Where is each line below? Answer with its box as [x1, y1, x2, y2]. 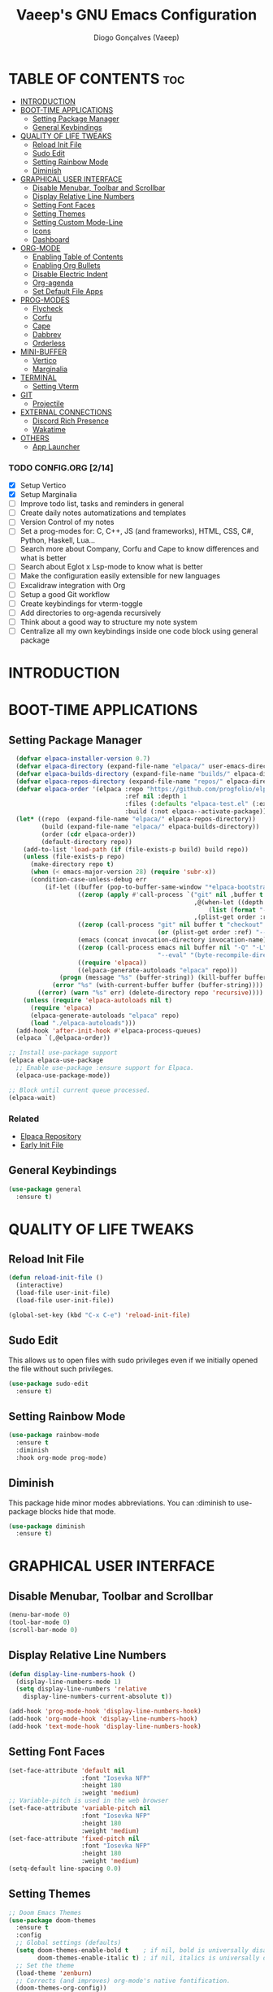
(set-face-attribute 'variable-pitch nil [8, 1804, 151, 1812]
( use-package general [8, 1184, 82, 1193]
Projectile [32, 398, 65, 408]
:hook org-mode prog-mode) [15, 1453, 107, 1462]
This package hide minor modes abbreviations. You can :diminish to [8, 1497, 236, 1508]
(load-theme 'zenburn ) [15, 1968, 93, 1977]
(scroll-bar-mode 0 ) [8, 1626, 79, 1635]
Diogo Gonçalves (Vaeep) [93, 32, 180, 42]
